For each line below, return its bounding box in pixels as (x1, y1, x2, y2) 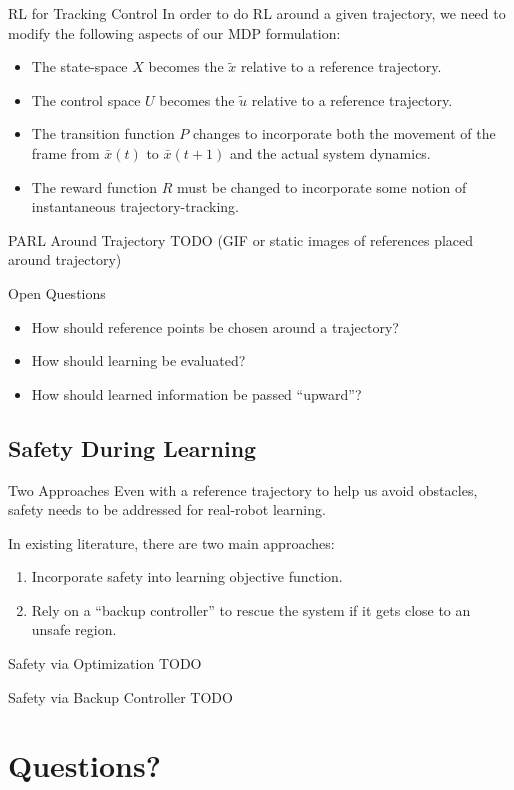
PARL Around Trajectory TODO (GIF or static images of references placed (8, 229, 474, 250)
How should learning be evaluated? (31, 350, 246, 371)
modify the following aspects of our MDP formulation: (8, 22, 341, 43)
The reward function (31, 176, 158, 197)
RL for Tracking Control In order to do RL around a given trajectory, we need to (8, 3, 506, 23)
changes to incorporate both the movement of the (193, 123, 496, 144)
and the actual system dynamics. (229, 142, 431, 163)
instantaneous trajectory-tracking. (31, 196, 239, 217)
